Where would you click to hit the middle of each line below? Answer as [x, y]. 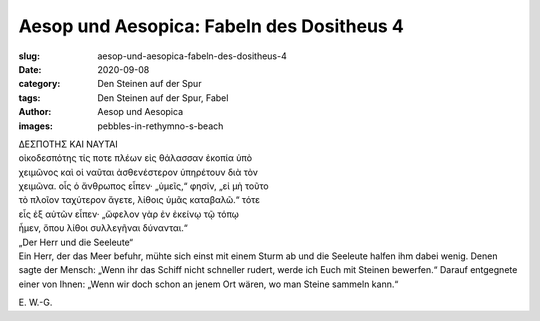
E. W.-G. [35, 302]
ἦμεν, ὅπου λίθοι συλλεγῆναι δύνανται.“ [103, 228]
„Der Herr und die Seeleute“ [76, 242]
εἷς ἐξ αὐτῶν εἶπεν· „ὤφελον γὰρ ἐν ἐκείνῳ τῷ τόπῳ [129, 214]
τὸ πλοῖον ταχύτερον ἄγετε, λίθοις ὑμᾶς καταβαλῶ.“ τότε [139, 200]
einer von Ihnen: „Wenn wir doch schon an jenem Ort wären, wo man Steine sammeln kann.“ [208, 284]
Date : [30, 69]
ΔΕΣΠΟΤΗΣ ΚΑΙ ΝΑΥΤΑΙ [68, 144]
